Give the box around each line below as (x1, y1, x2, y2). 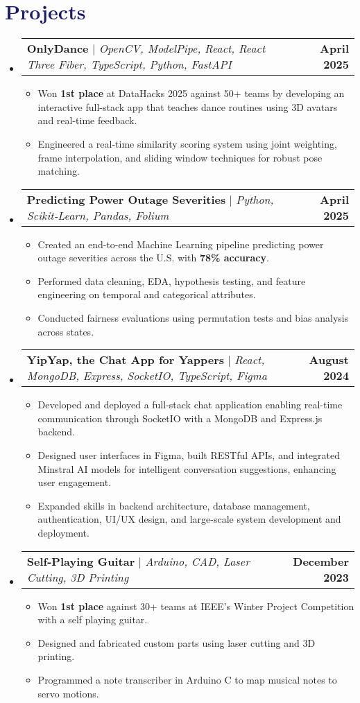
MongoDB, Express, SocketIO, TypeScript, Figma (26, 367, 267, 384)
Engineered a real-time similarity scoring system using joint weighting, (37, 136, 337, 150)
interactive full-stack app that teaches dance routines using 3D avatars (37, 99, 338, 114)
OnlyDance (26, 40, 89, 57)
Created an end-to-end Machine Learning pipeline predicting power (37, 236, 324, 251)
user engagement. (37, 475, 112, 489)
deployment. (37, 526, 89, 539)
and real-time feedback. (37, 113, 137, 128)
